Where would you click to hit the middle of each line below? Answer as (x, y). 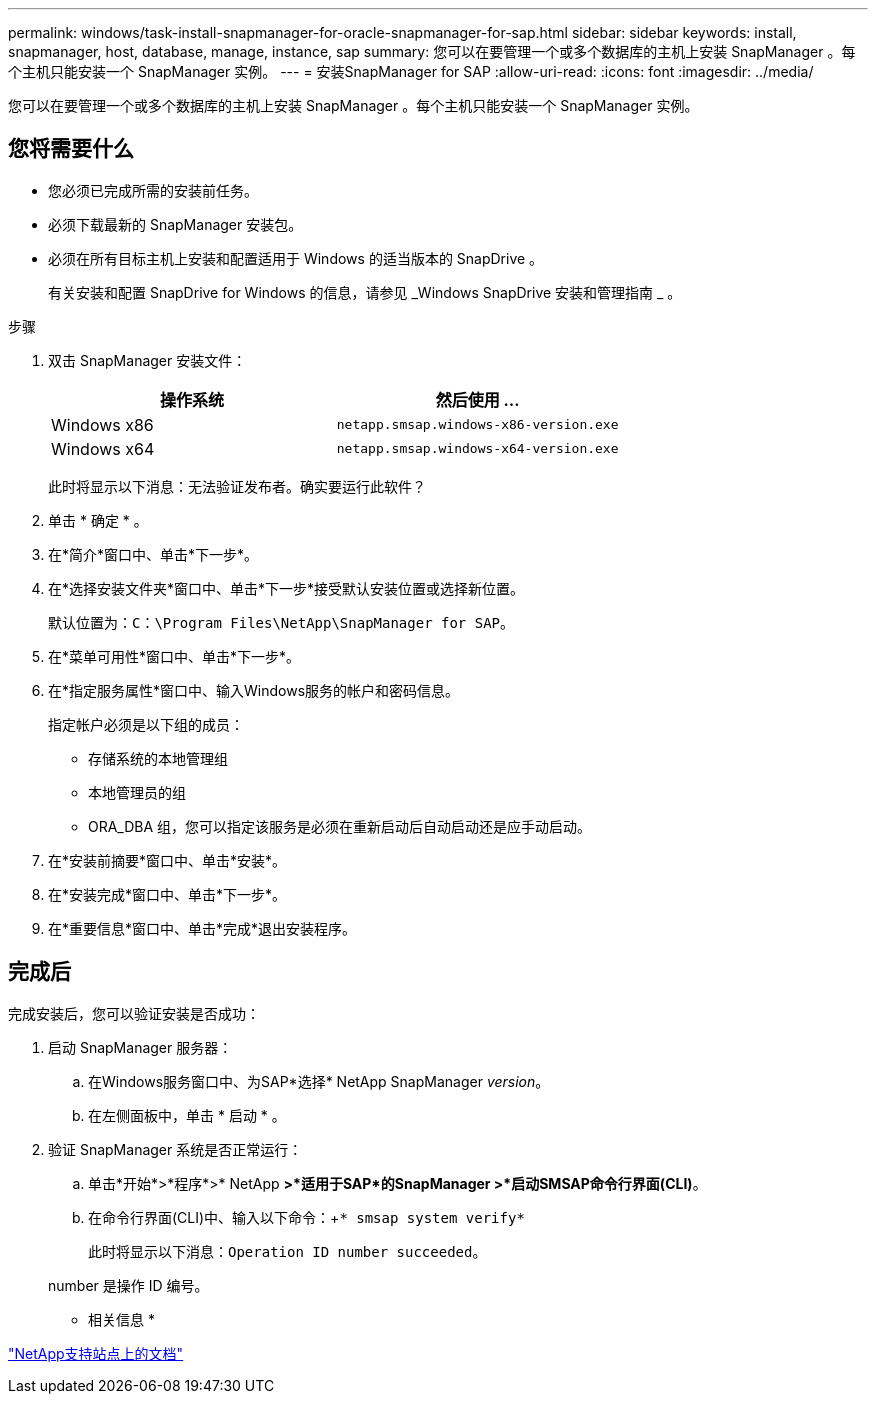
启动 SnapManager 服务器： (140, 1047)
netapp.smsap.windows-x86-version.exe (477, 425)
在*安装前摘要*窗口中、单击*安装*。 (167, 860)
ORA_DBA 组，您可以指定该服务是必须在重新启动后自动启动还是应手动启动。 (340, 826)
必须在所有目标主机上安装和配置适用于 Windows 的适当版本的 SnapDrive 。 (296, 258)
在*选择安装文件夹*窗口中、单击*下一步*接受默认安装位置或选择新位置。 (286, 588)
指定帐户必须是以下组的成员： (146, 724)
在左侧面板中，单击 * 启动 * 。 (187, 1115)
